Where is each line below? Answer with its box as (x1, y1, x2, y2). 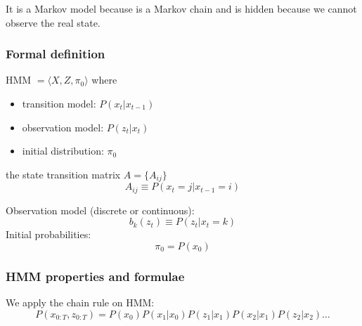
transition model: (22, 96, 96, 110)
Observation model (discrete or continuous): (6, 202, 195, 217)
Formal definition (6, 45, 105, 63)
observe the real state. (6, 15, 101, 30)
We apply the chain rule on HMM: (6, 295, 155, 310)
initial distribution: (22, 143, 104, 158)
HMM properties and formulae (6, 267, 185, 285)
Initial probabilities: (6, 227, 91, 242)
